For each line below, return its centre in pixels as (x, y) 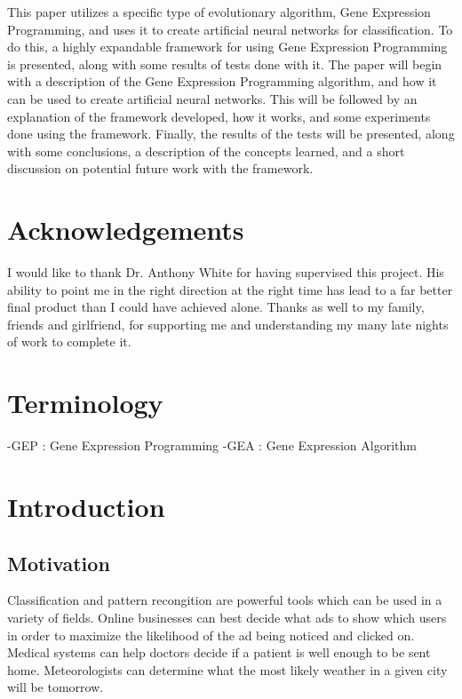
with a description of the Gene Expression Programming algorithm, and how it (222, 81)
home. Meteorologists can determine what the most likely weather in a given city (227, 669)
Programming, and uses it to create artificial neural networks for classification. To (230, 29)
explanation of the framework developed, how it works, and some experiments (219, 116)
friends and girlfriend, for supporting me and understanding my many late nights (228, 324)
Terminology (85, 403)
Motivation (59, 563)
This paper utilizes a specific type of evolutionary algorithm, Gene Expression (219, 12)
